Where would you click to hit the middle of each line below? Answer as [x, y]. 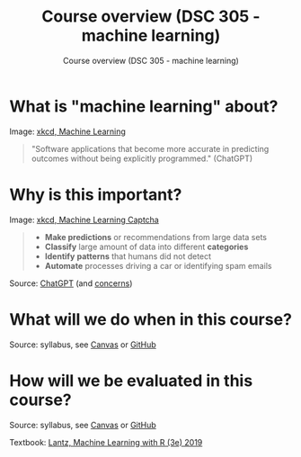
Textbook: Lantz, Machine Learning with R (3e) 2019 [106, 442]
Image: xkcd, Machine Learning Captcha [84, 220]
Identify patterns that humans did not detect [128, 256]
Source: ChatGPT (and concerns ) [71, 283]
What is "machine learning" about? [144, 106]
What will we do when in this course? [150, 319]
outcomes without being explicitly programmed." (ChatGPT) [142, 158]
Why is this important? [96, 194]
